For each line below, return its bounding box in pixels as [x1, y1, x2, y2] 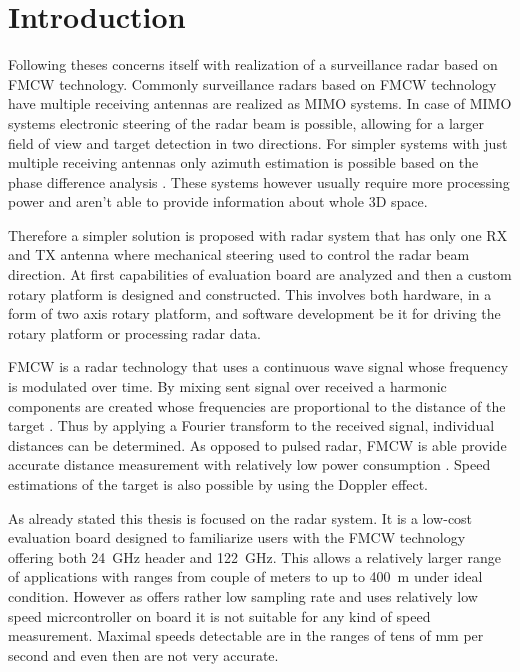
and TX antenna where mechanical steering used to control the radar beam [8, 244, 470, 265]
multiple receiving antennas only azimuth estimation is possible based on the [8, 152, 479, 173]
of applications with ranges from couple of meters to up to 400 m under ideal [8, 566, 483, 587]
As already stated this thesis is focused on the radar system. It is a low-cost [8, 507, 473, 528]
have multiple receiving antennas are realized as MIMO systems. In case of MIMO [8, 93, 512, 114]
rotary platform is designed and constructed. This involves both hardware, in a [8, 283, 492, 304]
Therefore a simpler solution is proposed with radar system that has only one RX [8, 224, 508, 245]
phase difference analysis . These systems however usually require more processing [8, 171, 510, 192]
